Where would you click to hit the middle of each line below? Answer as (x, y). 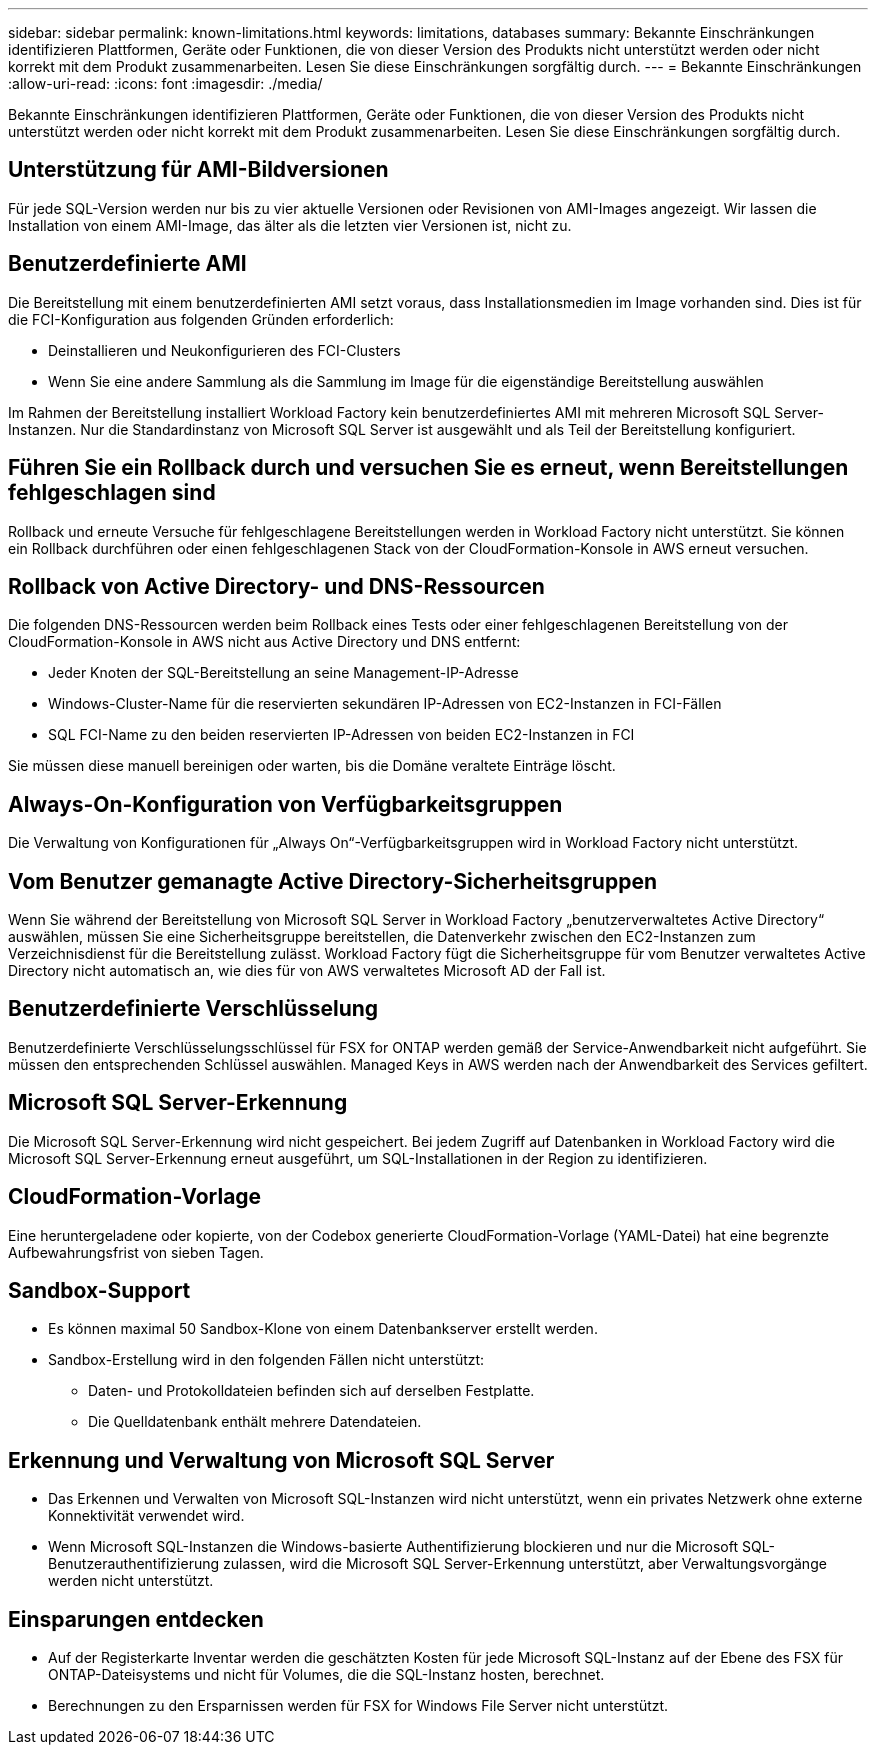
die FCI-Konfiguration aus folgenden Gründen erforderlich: (201, 319)
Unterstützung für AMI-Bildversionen (198, 170)
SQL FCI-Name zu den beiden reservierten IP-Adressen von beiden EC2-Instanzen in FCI (341, 735)
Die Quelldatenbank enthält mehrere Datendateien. (255, 1422)
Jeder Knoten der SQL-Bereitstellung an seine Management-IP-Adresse (283, 673)
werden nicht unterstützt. (131, 1581)
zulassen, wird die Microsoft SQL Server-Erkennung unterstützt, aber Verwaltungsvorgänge (525, 1564)
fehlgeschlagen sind (112, 493)
